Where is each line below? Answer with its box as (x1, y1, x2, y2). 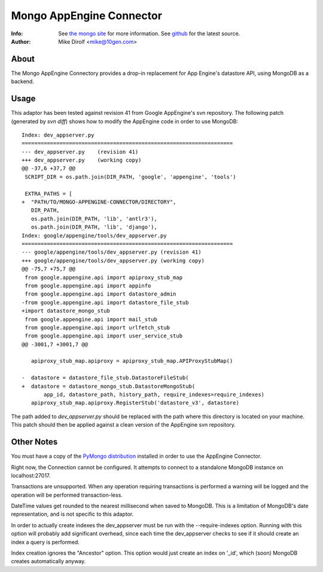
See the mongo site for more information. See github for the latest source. (58, 30, 240, 37)
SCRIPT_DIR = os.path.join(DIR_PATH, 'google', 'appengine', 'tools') (25, 174, 236, 180)
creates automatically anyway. (11, 558, 86, 565)
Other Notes (11, 437, 58, 447)
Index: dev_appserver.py (22, 132, 95, 138)
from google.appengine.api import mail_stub (25, 316, 158, 322)
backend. (11, 78, 34, 85)
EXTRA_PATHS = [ (25, 190, 72, 197)
